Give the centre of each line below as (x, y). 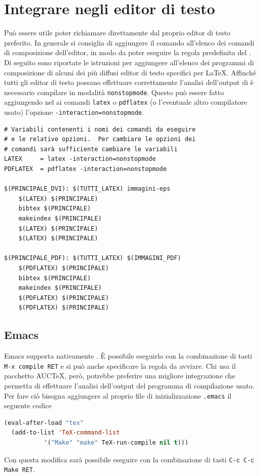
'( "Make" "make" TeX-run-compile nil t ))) (116, 443)
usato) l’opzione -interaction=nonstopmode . (74, 112)
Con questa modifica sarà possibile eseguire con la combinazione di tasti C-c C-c (129, 459)
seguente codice (28, 405)
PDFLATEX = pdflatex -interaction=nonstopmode (86, 169)
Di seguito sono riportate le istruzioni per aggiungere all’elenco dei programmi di (129, 62)
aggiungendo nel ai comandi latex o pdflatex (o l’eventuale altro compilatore (125, 102)
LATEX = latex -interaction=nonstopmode (80, 159)
